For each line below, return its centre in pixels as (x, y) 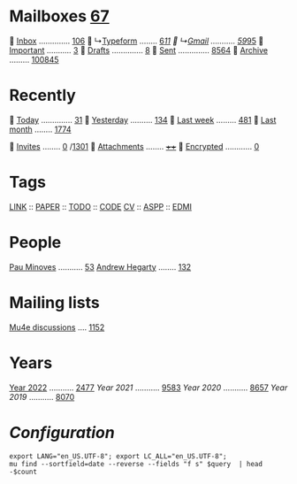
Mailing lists (54, 302)
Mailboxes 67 (59, 16)
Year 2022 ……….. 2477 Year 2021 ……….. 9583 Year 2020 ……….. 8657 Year (148, 388)
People (35, 242)
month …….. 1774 (40, 129)
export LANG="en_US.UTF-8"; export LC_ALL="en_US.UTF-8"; (118, 456)
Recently (43, 96)
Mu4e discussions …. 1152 (57, 327)
